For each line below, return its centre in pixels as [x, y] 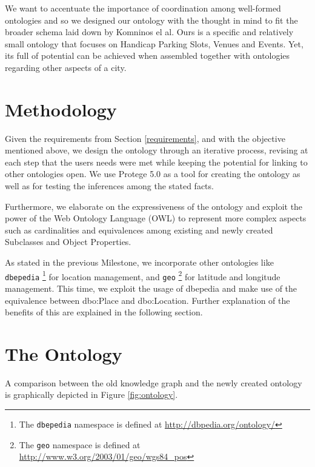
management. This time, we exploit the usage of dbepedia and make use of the [151, 288]
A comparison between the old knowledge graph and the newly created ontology [154, 382]
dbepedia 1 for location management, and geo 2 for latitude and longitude [143, 275]
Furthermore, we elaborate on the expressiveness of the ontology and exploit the [154, 206]
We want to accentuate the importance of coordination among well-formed [143, 8]
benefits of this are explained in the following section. [104, 312]
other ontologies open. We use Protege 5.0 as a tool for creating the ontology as [153, 174]
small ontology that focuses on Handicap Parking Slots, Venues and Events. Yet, [154, 43]
